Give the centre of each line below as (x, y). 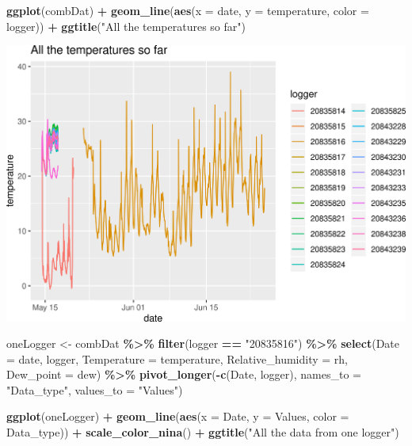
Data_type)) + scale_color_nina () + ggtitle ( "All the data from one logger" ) (203, 432)
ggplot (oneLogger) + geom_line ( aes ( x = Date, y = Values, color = (178, 416)
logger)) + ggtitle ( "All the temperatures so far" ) (126, 26)
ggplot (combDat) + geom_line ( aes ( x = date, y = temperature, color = (188, 10)
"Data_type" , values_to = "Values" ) (95, 389)
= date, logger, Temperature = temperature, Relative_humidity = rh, (177, 358)
